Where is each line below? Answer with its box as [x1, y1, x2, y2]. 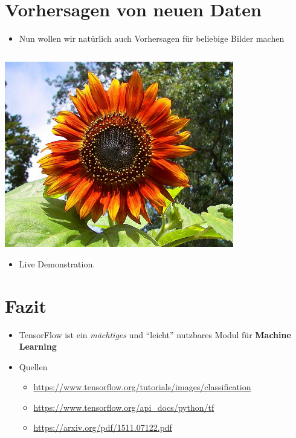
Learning [19, 340, 57, 353]
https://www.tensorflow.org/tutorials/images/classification [33, 381, 251, 393]
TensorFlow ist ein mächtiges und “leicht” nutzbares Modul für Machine [19, 328, 291, 341]
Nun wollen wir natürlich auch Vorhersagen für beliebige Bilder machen [19, 32, 285, 45]
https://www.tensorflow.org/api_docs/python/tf [33, 400, 214, 413]
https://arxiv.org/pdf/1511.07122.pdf [33, 421, 172, 434]
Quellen [19, 360, 48, 373]
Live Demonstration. [19, 257, 95, 270]
